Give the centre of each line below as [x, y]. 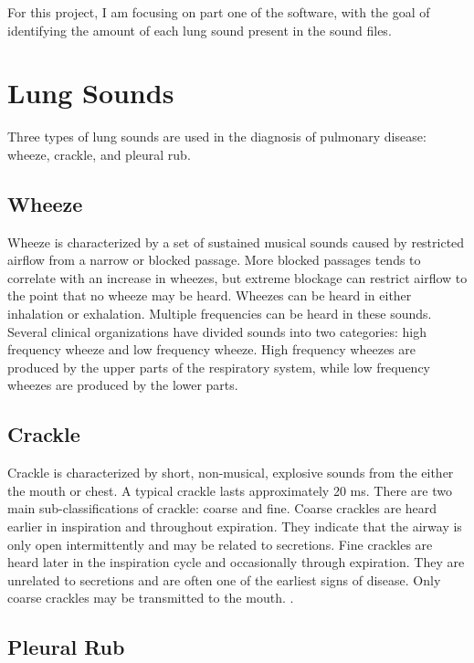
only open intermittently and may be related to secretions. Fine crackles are [220, 544]
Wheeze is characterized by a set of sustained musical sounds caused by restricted [236, 242]
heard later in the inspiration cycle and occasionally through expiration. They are [236, 562]
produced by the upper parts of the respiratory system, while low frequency [219, 367]
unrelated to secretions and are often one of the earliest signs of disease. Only [224, 579]
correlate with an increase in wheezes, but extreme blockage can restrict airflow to [237, 277]
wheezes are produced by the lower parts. [123, 385]
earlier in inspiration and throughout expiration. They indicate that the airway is [235, 526]
